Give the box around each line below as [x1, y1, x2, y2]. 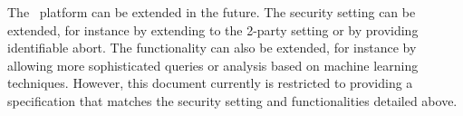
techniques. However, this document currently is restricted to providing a [7, 73, 413, 92]
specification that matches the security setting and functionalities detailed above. [7, 91, 458, 110]
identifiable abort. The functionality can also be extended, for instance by [7, 38, 417, 57]
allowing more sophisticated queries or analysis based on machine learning [7, 55, 419, 74]
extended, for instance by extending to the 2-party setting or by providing [7, 20, 419, 39]
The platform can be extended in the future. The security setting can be [7, 3, 416, 21]
